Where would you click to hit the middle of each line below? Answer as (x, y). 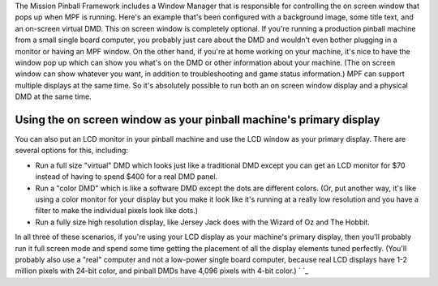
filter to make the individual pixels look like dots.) (117, 211)
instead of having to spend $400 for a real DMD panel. (127, 177)
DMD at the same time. (54, 96)
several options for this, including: (72, 151)
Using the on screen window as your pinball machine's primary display (198, 120)
